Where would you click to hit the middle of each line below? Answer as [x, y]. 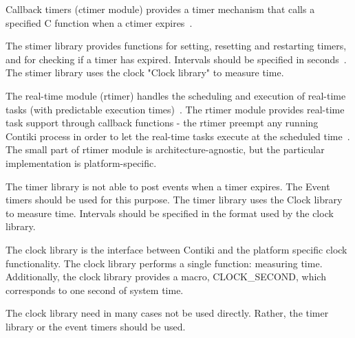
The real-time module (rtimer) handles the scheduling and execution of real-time [176, 95]
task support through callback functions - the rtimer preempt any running [162, 123]
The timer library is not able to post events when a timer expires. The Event [168, 186]
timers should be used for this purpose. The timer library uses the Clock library [174, 200]
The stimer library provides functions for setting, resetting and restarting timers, [176, 46]
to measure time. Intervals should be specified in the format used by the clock [170, 213]
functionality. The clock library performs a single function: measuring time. [164, 263]
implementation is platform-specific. [81, 162]
